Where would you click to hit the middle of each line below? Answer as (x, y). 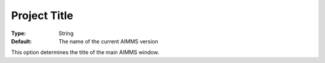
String (66, 33)
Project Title (42, 15)
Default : (22, 41)
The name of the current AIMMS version (109, 41)
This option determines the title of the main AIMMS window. (85, 52)
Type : (19, 33)
